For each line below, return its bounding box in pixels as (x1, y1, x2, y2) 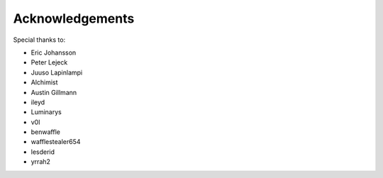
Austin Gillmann (30, 88, 77, 96)
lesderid (30, 148, 55, 156)
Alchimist (30, 78, 58, 87)
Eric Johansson (30, 48, 77, 57)
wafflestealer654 (30, 138, 81, 146)
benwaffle (30, 128, 60, 136)
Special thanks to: (13, 35, 66, 44)
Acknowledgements (13, 11, 135, 26)
